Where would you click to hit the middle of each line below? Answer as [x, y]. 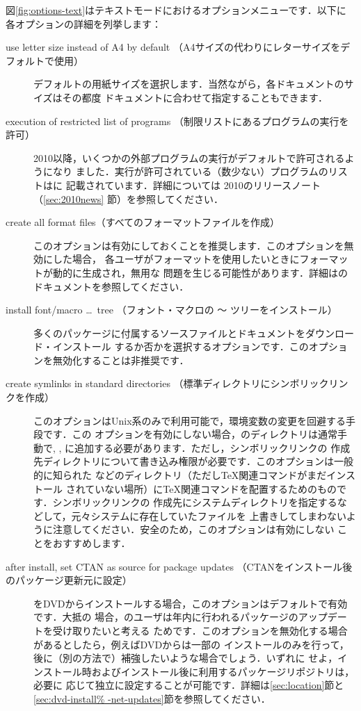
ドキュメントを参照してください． [111, 286]
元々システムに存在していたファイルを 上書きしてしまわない [209, 515]
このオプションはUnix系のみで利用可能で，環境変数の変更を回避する [190, 420]
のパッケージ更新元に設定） [69, 580]
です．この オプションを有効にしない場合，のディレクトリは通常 [190, 434]
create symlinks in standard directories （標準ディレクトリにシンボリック [167, 383]
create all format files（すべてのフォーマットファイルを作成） [143, 222]
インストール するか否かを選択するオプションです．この [180, 346]
